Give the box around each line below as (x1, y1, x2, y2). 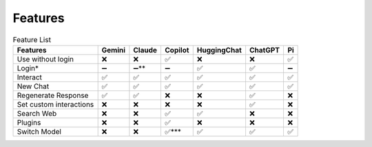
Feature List (12, 35, 52, 44)
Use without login (17, 54, 74, 63)
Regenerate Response (17, 90, 89, 100)
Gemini (101, 45, 126, 55)
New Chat (17, 81, 50, 91)
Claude (133, 45, 158, 55)
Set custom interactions (17, 99, 94, 109)
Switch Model (17, 126, 62, 136)
